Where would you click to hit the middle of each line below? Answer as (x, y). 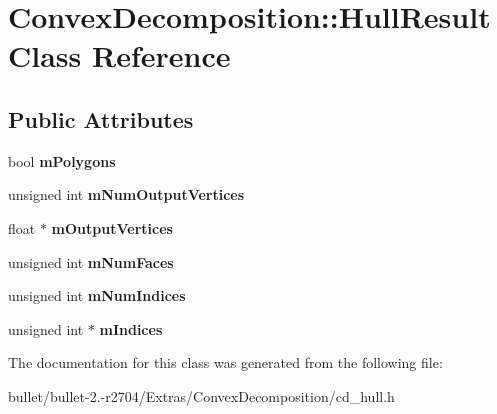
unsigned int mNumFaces (91, 261)
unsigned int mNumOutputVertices (126, 194)
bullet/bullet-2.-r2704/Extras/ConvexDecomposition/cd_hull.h (201, 395)
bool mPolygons (62, 160)
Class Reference (119, 55)
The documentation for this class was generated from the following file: (225, 362)
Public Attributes (101, 118)
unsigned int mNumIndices (97, 295)
